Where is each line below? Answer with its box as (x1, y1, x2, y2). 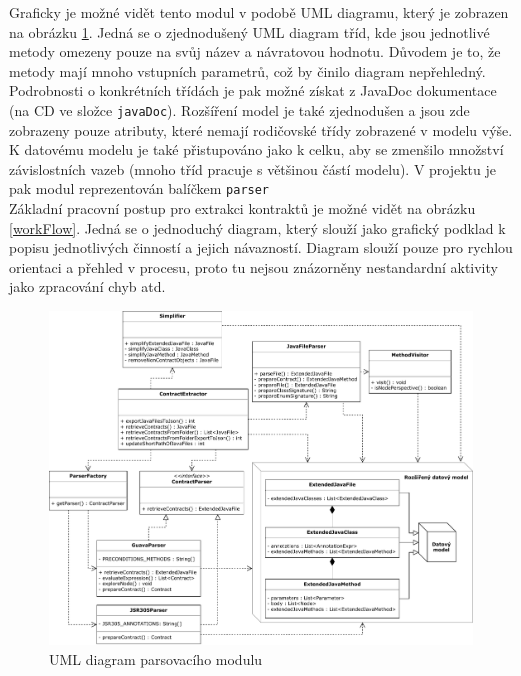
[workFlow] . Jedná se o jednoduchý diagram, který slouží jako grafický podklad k (9, 217, 506, 238)
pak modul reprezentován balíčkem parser (9, 178, 270, 199)
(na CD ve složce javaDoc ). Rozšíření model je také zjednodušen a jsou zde (9, 99, 470, 120)
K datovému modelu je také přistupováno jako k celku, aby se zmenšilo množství (9, 139, 504, 160)
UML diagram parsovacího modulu (49, 648, 263, 669)
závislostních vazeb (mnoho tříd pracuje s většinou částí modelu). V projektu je (9, 158, 497, 179)
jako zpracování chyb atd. (9, 276, 166, 297)
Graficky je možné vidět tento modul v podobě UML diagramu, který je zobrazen (9, 2, 509, 22)
